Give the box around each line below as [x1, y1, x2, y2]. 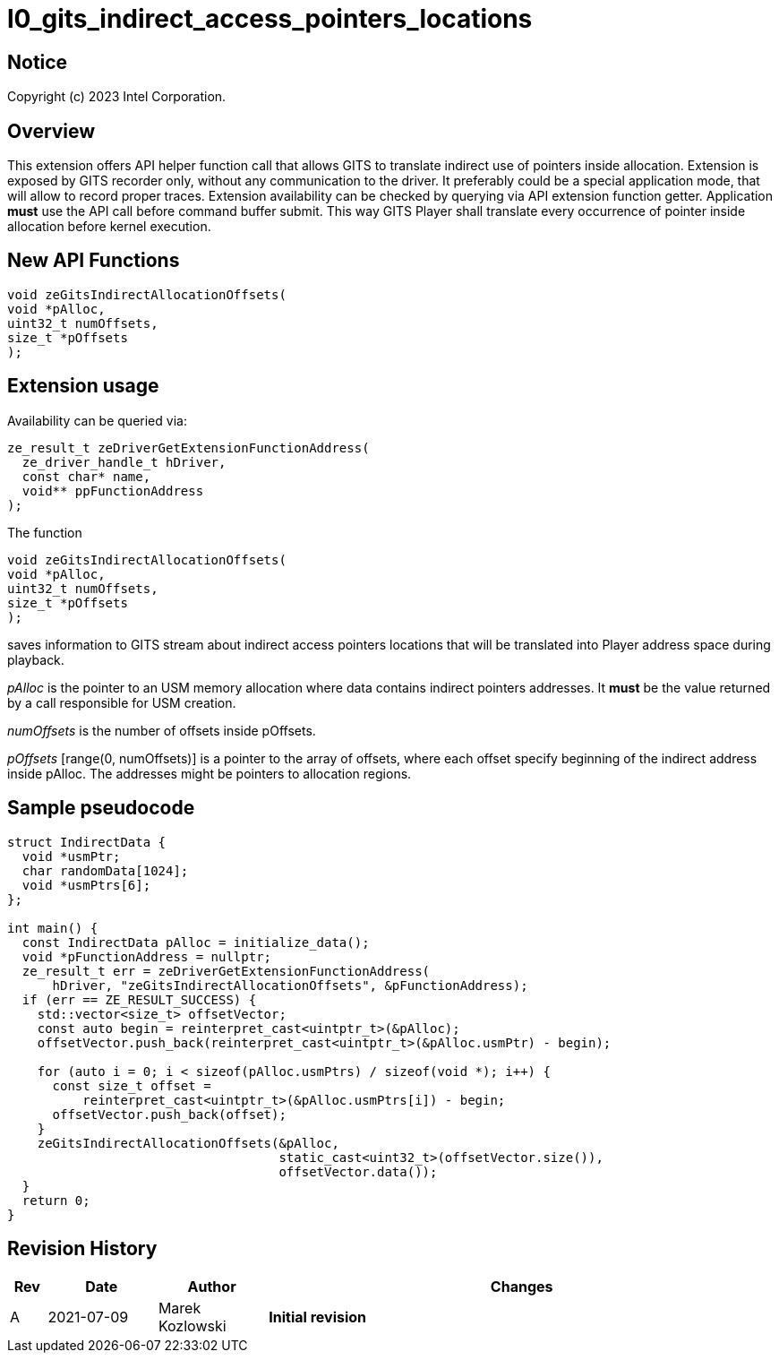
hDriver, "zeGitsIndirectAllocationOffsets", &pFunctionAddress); [52, 977, 528, 993]
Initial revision [269, 1308, 367, 1327]
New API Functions [7, 249, 180, 272]
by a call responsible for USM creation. [7, 694, 236, 710]
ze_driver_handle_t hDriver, [21, 454, 227, 469]
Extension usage [7, 374, 159, 398]
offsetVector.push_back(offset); [52, 1106, 287, 1122]
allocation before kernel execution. [7, 219, 211, 235]
